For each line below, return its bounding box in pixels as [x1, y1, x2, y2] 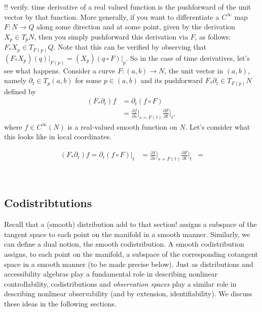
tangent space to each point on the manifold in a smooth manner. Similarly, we [4, 228, 250, 239]
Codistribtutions [4, 195, 92, 211]
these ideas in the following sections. [4, 298, 117, 308]
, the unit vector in [164, 65, 223, 75]
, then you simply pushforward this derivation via [34, 31, 188, 42]
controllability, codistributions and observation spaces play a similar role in [4, 278, 237, 289]
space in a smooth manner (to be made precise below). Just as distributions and [4, 258, 253, 269]
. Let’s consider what [185, 121, 250, 132]
